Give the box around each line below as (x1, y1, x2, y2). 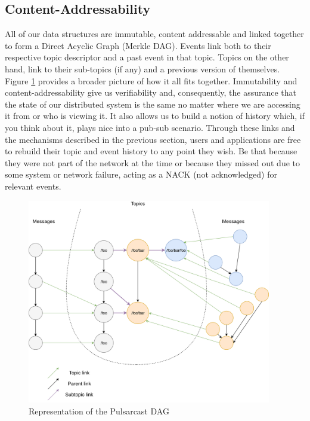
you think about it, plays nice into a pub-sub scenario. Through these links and (5, 121, 295, 133)
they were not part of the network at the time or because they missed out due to (5, 156, 300, 169)
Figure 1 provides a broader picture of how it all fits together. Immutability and (5, 74, 297, 87)
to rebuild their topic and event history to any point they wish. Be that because (5, 145, 297, 157)
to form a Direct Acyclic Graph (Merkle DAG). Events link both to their (5, 39, 271, 51)
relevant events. (5, 179, 61, 192)
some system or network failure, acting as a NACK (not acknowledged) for (5, 168, 277, 181)
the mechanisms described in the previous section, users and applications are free (5, 133, 301, 145)
